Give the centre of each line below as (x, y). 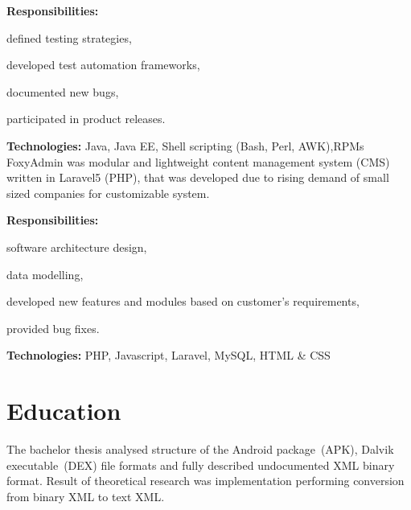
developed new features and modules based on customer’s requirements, (183, 301)
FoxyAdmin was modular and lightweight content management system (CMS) (198, 161)
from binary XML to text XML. (86, 496)
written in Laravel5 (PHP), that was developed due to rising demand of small (198, 177)
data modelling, (45, 274)
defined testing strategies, (69, 37)
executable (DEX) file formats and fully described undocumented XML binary (201, 465)
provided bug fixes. (53, 328)
